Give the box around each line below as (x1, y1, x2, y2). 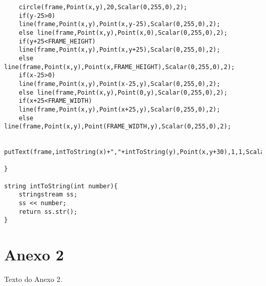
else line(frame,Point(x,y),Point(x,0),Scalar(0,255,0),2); (18, 29, 228, 36)
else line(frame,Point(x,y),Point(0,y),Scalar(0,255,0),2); (18, 89, 228, 96)
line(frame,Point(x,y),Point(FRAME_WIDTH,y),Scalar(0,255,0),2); (4, 123, 231, 130)
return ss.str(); (18, 208, 78, 215)
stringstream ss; (18, 191, 78, 199)
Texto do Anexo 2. (4, 274, 62, 284)
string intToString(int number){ (4, 182, 118, 190)
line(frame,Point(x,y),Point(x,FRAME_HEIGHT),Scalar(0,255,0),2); (4, 63, 235, 71)
